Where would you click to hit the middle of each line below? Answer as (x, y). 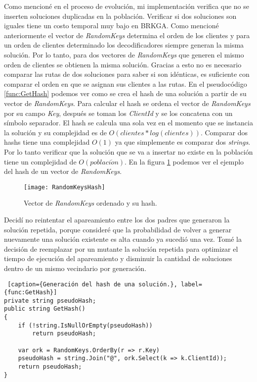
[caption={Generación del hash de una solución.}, (92, 284)
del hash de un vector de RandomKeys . (63, 171)
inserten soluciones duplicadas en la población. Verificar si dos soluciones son (120, 16)
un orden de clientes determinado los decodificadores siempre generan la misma (124, 45)
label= (191, 284)
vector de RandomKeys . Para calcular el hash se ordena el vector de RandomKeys (127, 103)
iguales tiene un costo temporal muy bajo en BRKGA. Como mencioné (111, 26)
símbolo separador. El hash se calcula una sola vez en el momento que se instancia (128, 123)
